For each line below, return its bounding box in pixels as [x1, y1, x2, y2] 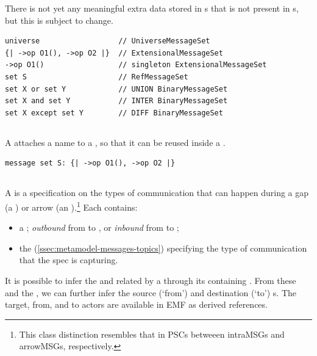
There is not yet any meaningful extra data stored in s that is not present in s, [5, 2, 299, 14]
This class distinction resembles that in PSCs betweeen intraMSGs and [19, 327, 285, 340]
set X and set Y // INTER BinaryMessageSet [5, 96, 228, 106]
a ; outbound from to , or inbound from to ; [19, 221, 179, 234]
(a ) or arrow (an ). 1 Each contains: [5, 198, 138, 213]
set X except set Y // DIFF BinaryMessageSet [5, 108, 223, 117]
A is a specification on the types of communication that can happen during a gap [5, 186, 309, 199]
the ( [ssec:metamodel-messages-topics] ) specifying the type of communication [19, 241, 307, 254]
